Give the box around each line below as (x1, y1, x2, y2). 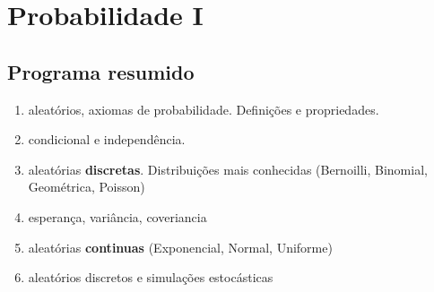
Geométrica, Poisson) (28, 177, 145, 196)
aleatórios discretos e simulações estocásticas (28, 268, 273, 287)
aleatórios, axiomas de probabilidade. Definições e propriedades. (28, 99, 379, 118)
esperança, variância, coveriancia (28, 207, 207, 226)
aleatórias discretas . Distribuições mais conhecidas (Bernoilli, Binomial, (28, 159, 428, 178)
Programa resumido (7, 57, 195, 85)
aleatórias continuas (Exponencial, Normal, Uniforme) (28, 237, 333, 256)
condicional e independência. (28, 130, 186, 149)
